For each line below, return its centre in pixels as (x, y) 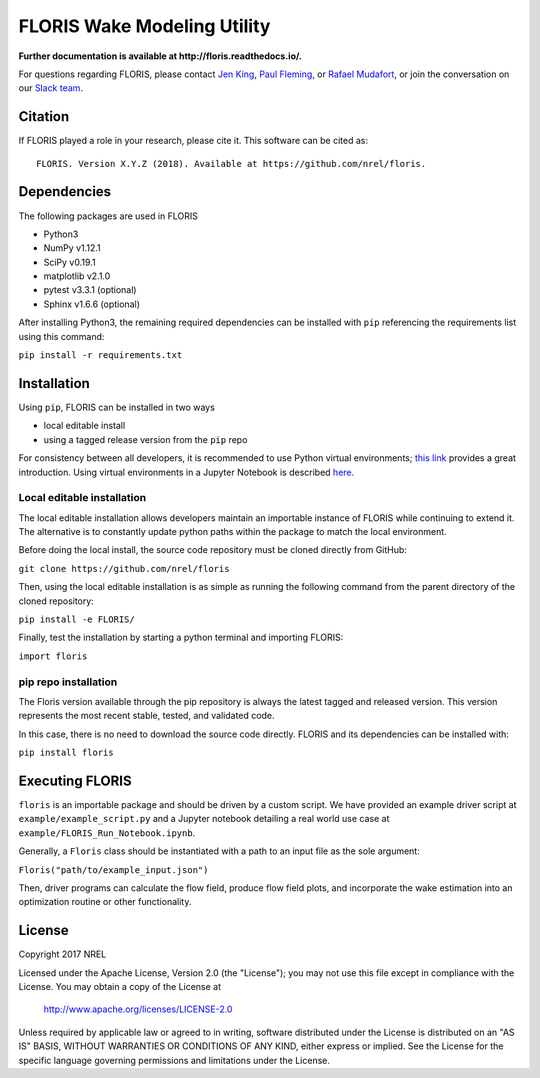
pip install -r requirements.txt (100, 355)
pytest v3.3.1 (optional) (90, 290)
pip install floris (66, 753)
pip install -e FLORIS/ (76, 619)
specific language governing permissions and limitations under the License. (174, 1060)
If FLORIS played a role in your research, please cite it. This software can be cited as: (193, 141)
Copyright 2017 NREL (62, 954)
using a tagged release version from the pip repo (145, 439)
